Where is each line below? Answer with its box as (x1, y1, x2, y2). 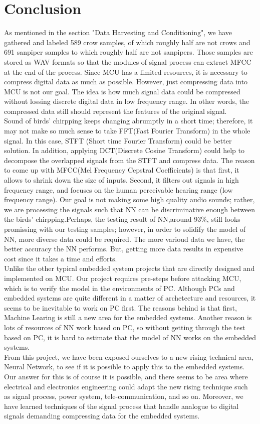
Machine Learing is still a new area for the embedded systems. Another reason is (4, 312, 252, 323)
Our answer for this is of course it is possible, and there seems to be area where (4, 371, 248, 381)
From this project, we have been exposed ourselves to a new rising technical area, (4, 351, 253, 362)
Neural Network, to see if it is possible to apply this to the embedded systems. (4, 361, 245, 372)
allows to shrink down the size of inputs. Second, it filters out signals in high (4, 175, 239, 185)
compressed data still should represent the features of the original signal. (4, 105, 227, 116)
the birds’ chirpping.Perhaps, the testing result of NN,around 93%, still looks (4, 214, 240, 224)
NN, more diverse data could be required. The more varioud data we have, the (4, 233, 245, 244)
